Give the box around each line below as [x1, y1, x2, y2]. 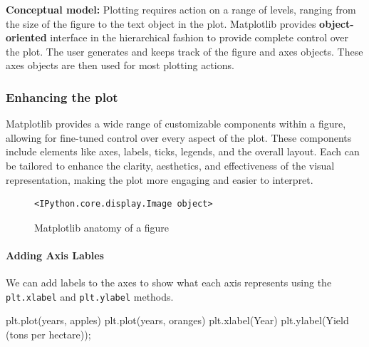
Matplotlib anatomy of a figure [34, 219, 170, 234]
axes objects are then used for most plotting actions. [6, 58, 234, 73]
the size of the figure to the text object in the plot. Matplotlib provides [6, 16, 316, 31]
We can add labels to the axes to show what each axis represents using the [6, 275, 332, 290]
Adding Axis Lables [6, 247, 104, 262]
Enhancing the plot [6, 88, 118, 105]
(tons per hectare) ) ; [6, 326, 91, 341]
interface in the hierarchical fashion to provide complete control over [50, 30, 349, 45]
